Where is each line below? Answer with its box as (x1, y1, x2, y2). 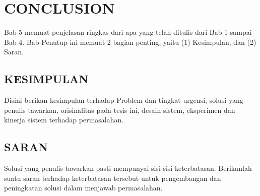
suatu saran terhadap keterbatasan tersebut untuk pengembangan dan (4, 172, 221, 183)
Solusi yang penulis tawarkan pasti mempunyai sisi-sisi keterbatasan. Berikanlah (4, 163, 252, 173)
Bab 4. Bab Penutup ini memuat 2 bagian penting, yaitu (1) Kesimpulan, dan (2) (4, 36, 256, 47)
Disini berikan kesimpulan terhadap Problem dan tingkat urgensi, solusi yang (4, 95, 243, 105)
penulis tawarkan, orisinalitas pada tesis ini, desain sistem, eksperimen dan (4, 104, 235, 115)
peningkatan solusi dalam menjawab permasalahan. (4, 182, 163, 193)
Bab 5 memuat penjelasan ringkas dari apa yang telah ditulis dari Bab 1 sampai (4, 27, 252, 37)
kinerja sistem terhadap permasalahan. (4, 114, 124, 125)
